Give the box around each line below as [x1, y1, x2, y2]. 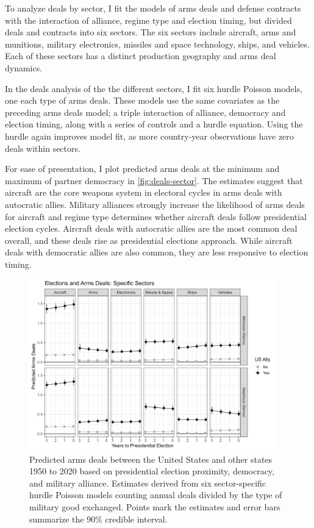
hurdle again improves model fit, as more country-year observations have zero [5, 129, 294, 142]
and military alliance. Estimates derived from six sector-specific [29, 476, 266, 489]
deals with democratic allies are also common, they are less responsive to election [5, 246, 309, 259]
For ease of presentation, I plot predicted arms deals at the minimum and [5, 162, 280, 175]
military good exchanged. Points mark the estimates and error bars [29, 501, 280, 513]
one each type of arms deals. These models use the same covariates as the [5, 94, 280, 107]
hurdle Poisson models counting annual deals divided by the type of [29, 488, 282, 501]
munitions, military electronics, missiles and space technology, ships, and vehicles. [5, 37, 310, 50]
